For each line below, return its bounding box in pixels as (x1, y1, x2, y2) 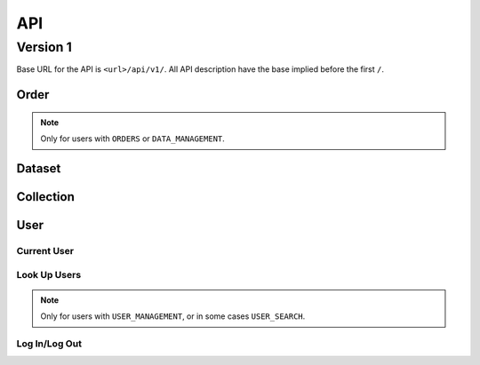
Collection (16, 189, 75, 204)
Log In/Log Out (16, 337, 82, 350)
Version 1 (16, 39, 73, 55)
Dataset (16, 161, 61, 176)
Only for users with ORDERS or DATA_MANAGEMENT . (40, 133, 226, 144)
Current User (16, 245, 75, 257)
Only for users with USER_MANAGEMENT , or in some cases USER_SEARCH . (40, 311, 306, 321)
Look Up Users (16, 268, 82, 281)
